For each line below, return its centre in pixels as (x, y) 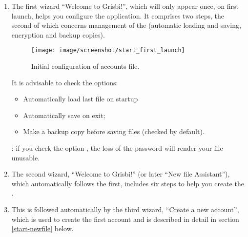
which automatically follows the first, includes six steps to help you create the (128, 183)
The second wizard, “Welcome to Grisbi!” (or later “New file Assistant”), (121, 174)
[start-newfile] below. (42, 228)
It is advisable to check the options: (65, 82)
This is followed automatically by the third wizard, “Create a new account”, (125, 209)
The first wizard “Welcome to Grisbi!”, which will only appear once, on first (125, 6)
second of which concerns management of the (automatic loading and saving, (126, 25)
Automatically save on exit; (64, 115)
